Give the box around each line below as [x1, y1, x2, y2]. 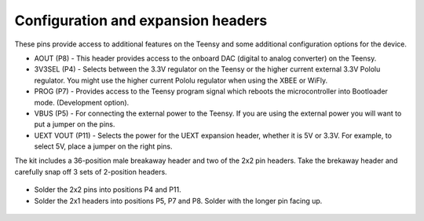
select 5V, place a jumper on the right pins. [34, 142, 173, 151]
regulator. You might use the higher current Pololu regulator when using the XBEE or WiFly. [34, 76, 328, 85]
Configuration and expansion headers [14, 12, 268, 29]
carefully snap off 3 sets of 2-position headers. [14, 167, 168, 176]
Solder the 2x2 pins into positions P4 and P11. [34, 185, 181, 194]
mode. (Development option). [34, 98, 130, 107]
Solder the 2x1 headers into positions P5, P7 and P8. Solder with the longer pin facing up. [34, 196, 323, 205]
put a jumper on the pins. [34, 120, 115, 129]
